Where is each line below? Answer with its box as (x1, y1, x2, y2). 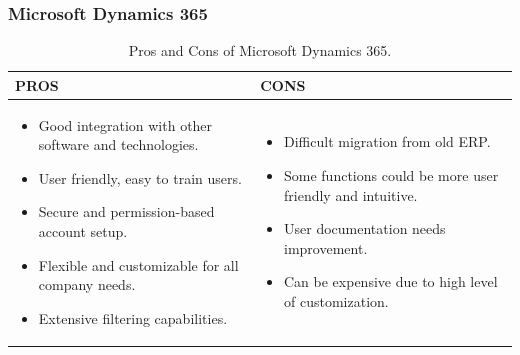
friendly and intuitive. (284, 184, 418, 205)
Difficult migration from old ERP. (284, 131, 491, 152)
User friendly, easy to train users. (38, 167, 242, 188)
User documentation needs (284, 218, 446, 239)
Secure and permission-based (38, 201, 215, 222)
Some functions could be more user (284, 165, 499, 186)
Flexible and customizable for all (38, 254, 239, 275)
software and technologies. (38, 134, 199, 155)
